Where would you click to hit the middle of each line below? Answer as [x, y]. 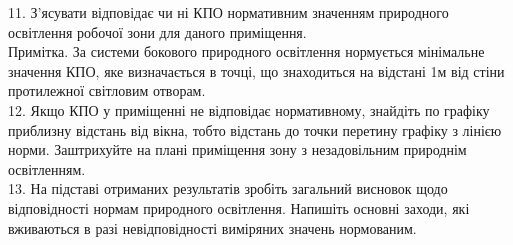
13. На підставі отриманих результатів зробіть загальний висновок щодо [228, 188]
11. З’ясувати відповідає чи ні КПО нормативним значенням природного [228, 12]
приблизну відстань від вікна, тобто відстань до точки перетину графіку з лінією [255, 129]
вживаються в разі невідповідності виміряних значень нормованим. [212, 227]
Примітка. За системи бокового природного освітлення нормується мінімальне [246, 51]
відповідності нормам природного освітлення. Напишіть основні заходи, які [239, 207]
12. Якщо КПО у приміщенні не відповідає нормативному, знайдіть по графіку [249, 109]
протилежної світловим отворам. [107, 90]
